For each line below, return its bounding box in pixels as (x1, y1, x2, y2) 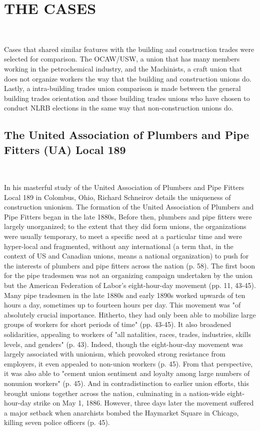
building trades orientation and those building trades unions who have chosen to (4, 92, 250, 103)
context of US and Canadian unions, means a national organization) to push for (4, 250, 249, 261)
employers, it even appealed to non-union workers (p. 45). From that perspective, (4, 358, 253, 368)
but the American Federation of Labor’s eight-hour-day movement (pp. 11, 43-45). (4, 280, 256, 290)
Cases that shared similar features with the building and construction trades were (4, 43, 254, 54)
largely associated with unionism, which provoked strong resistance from (4, 348, 225, 359)
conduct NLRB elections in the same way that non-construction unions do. (4, 102, 233, 113)
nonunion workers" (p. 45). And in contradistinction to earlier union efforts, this (4, 377, 249, 388)
